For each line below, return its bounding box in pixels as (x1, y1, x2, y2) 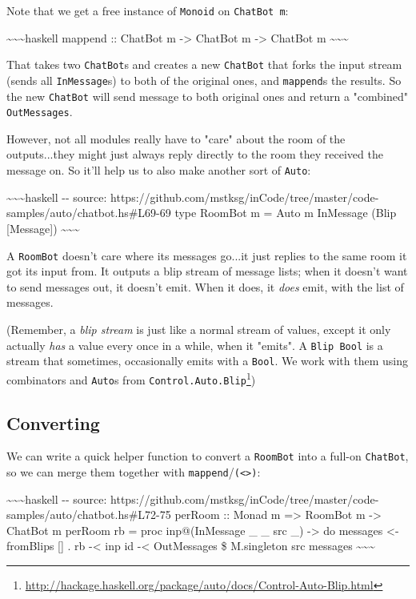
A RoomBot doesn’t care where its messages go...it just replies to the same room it (6, 247, 407, 263)
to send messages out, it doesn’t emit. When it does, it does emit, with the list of (6, 278, 404, 295)
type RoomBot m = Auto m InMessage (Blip (174, 204, 397, 221)
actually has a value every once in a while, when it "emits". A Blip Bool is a (6, 336, 383, 353)
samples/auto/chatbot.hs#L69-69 (6, 204, 171, 221)
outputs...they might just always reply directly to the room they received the (6, 146, 383, 163)
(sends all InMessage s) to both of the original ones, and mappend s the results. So (6, 71, 402, 88)
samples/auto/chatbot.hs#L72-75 (6, 506, 171, 523)
